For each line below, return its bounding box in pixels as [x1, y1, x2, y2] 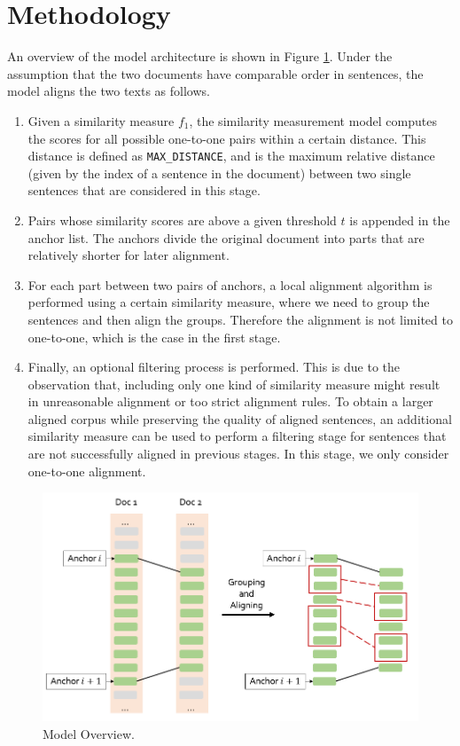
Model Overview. [43, 724, 135, 742]
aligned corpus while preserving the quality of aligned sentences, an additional [27, 409, 452, 428]
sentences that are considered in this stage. [27, 181, 261, 200]
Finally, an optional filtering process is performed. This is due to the [27, 357, 401, 376]
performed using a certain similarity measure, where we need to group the [27, 293, 430, 311]
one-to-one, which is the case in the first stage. [27, 327, 281, 346]
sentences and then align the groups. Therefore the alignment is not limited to [27, 310, 453, 328]
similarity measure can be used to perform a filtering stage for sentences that [27, 427, 447, 445]
